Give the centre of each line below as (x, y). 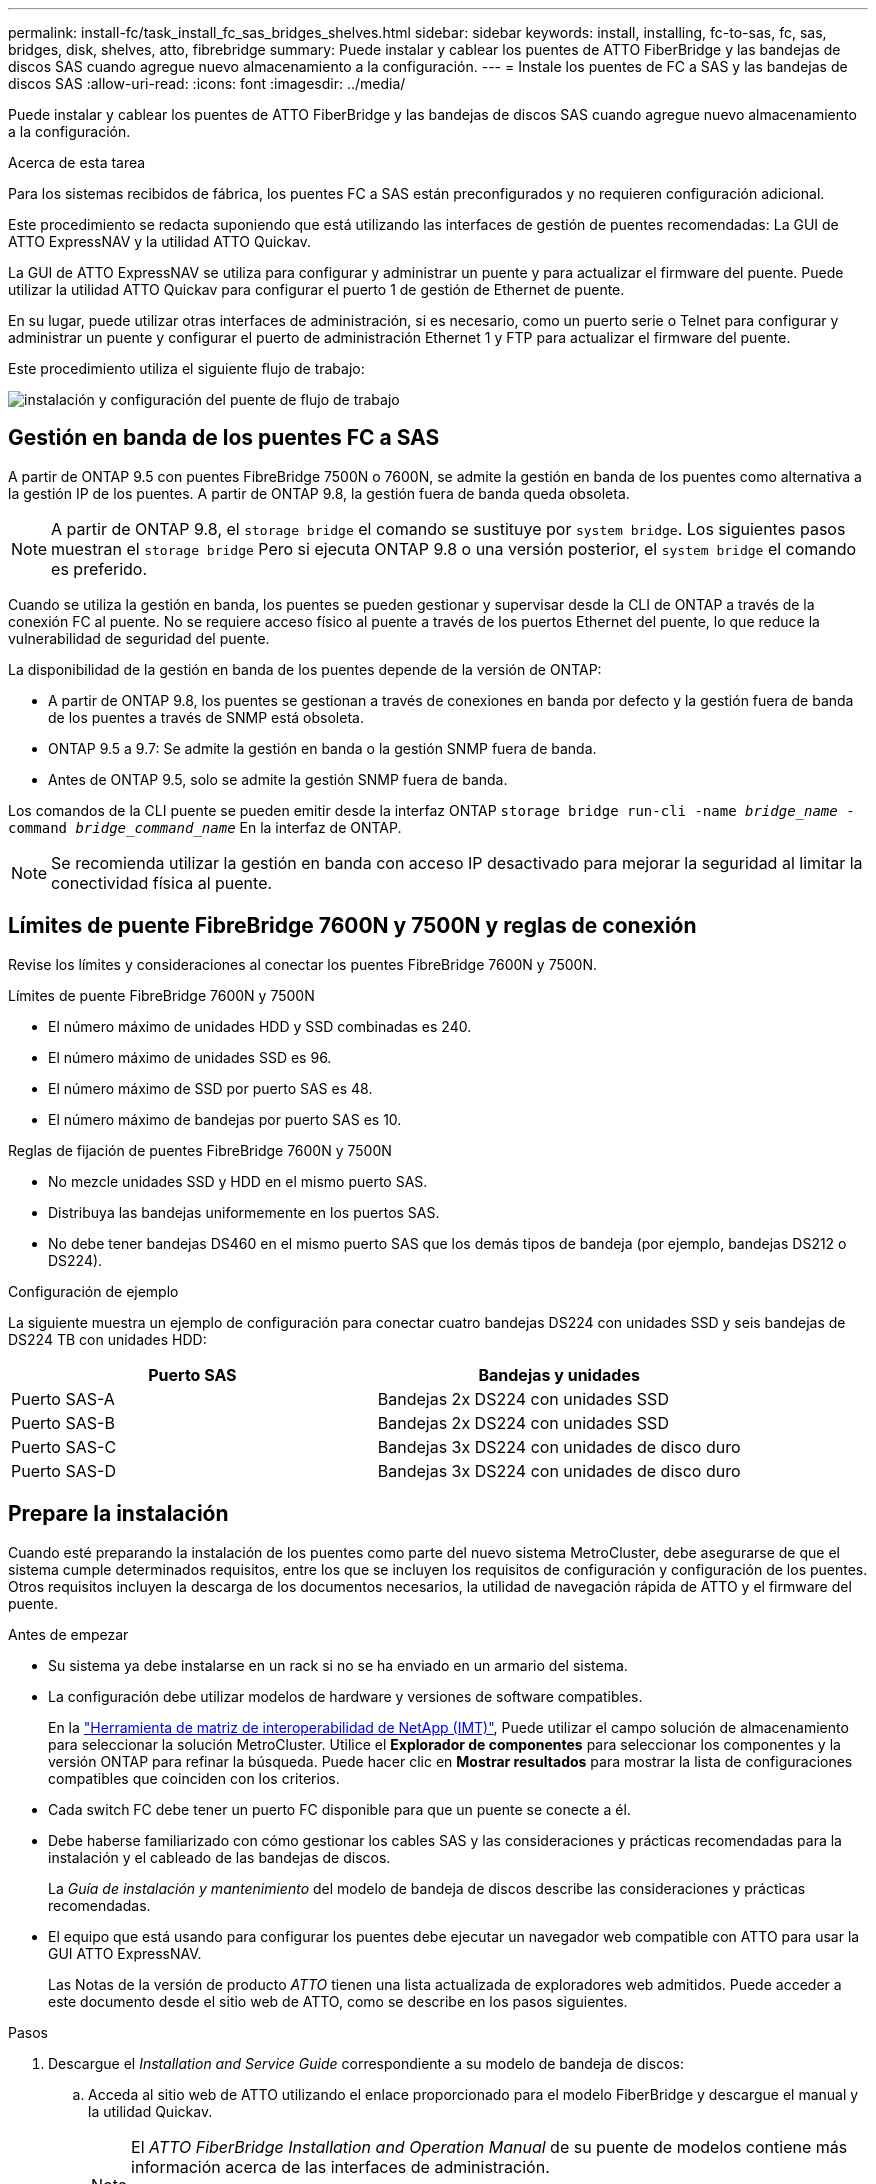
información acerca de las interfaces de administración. (340, 2166)
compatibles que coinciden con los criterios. (194, 1778)
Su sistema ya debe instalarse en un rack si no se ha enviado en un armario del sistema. (338, 1665)
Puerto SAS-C (64, 1446)
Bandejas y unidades (559, 1374)
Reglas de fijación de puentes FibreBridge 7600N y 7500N (200, 1150)
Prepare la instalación (118, 1514)
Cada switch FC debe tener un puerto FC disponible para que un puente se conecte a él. (339, 1809)
